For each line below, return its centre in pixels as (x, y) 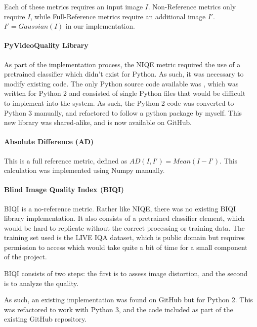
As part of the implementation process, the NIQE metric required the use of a (122, 64)
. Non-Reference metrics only (192, 6)
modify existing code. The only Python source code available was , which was (121, 83)
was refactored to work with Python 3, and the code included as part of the (119, 309)
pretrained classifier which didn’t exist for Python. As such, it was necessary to (124, 74)
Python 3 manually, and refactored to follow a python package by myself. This (123, 112)
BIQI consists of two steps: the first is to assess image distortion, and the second (126, 273)
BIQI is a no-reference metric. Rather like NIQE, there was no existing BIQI (120, 208)
